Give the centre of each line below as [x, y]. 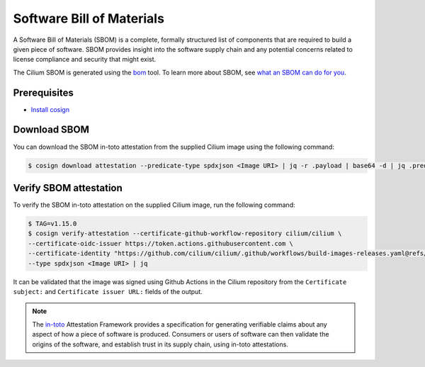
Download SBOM [51, 130]
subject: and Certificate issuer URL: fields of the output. [108, 291]
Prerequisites [43, 92]
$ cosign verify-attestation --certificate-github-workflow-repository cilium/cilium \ [185, 233]
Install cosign [50, 109]
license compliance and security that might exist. [85, 60]
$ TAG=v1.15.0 [52, 224]
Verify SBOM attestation [68, 188]
